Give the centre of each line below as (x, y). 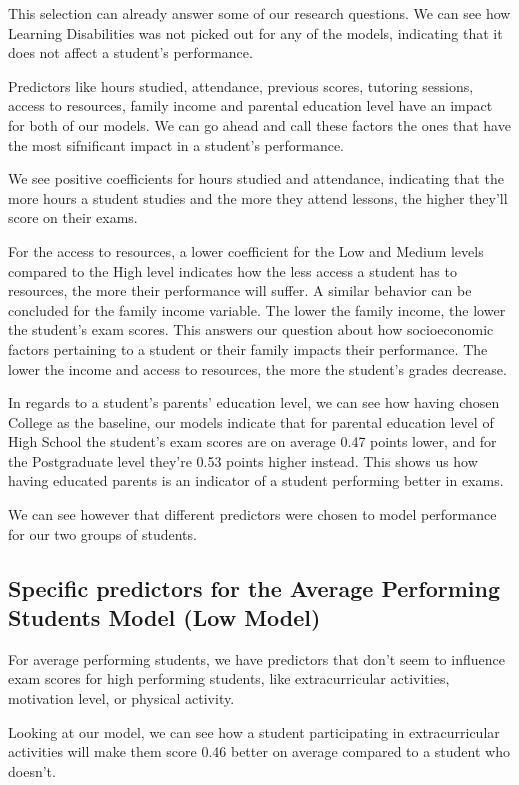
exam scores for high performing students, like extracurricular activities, (229, 678)
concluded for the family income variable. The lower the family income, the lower (257, 309)
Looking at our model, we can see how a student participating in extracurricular (254, 731)
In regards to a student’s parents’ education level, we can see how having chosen (254, 402)
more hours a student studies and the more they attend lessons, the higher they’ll (258, 197)
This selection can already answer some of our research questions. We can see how (259, 13)
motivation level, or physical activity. (121, 698)
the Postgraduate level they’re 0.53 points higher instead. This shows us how (243, 460)
